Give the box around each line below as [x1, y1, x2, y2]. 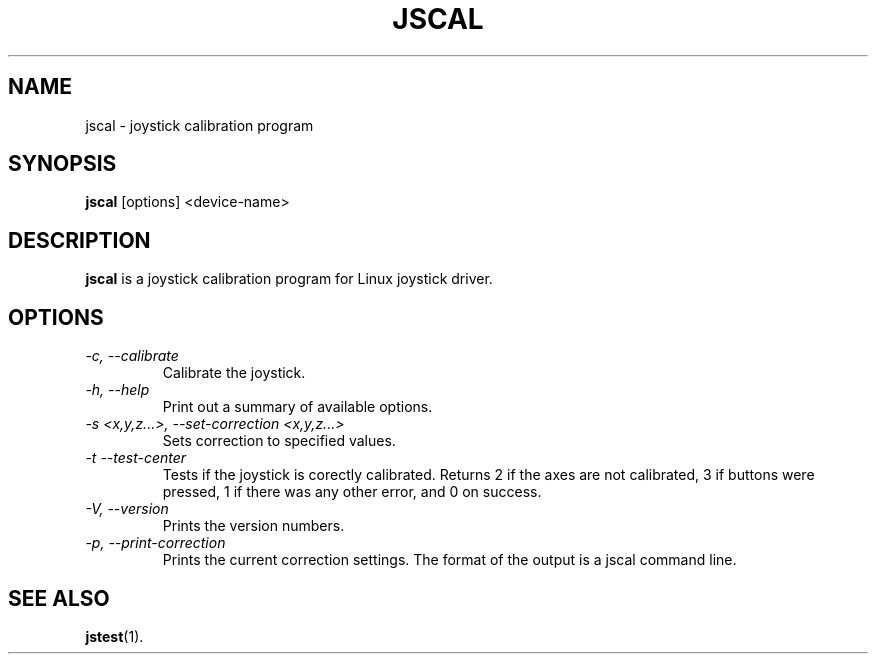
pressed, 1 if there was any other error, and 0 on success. [162, 483, 542, 501]
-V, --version [85, 500, 169, 518]
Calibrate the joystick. [162, 364, 306, 382]
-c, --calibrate [85, 347, 179, 365]
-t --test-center [85, 449, 187, 467]
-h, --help [85, 381, 150, 399]
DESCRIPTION [8, 227, 151, 253]
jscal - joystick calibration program [85, 116, 314, 134]
